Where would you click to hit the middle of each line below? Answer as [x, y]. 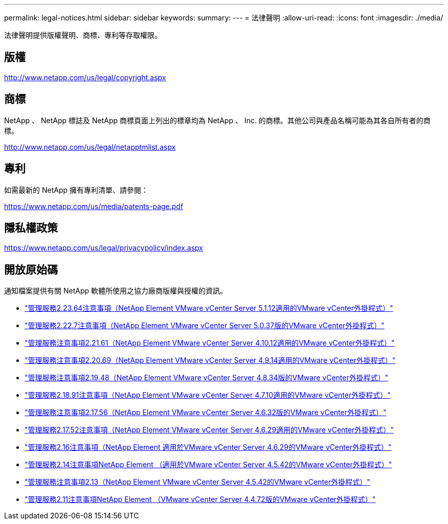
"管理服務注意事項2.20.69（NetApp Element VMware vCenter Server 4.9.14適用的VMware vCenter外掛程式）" [210, 360]
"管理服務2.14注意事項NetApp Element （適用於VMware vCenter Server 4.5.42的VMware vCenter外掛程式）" [208, 465]
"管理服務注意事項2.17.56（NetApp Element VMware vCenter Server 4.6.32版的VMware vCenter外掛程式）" [206, 413]
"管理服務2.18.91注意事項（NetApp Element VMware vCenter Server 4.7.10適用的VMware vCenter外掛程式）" [208, 395]
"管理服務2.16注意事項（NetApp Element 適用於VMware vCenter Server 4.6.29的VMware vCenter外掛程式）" [208, 447]
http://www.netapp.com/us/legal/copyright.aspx [85, 77]
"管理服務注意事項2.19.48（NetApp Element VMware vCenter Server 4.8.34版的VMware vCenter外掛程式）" [207, 378]
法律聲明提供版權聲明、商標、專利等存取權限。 [83, 35]
